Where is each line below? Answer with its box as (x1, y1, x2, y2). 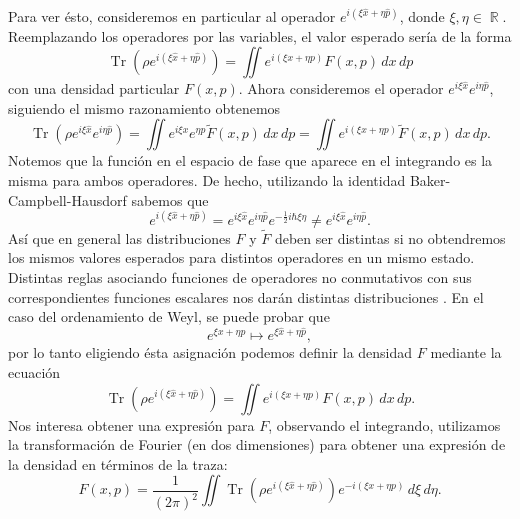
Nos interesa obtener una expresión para (8, 414, 255, 435)
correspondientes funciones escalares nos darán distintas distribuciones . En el (8, 286, 484, 307)
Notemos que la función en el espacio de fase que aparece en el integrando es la (8, 150, 493, 171)
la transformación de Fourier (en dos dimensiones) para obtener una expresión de (8, 434, 506, 455)
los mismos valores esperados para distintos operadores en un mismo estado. (8, 247, 475, 268)
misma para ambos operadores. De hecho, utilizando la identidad (8, 169, 406, 190)
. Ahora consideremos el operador (238, 78, 444, 99)
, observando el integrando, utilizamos (268, 414, 501, 435)
